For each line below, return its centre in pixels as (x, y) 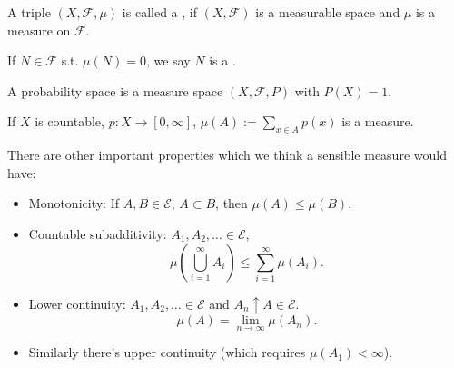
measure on (39, 30)
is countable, (69, 121)
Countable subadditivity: (98, 233)
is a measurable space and (328, 12)
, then (232, 203)
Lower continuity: (77, 303)
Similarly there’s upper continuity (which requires (167, 352)
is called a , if (159, 12)
